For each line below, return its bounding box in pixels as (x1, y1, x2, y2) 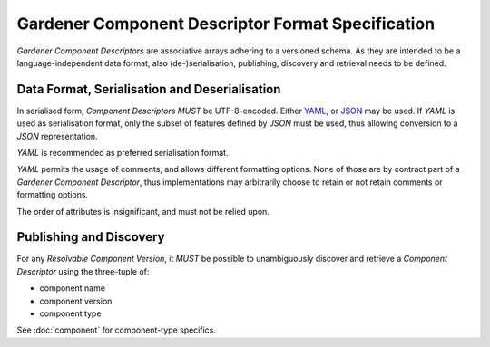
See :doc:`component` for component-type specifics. (16, 324, 217, 335)
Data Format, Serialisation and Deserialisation (16, 82, 281, 97)
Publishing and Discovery (16, 229, 165, 245)
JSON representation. (16, 130, 99, 141)
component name (39, 283, 106, 294)
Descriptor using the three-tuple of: (16, 265, 150, 276)
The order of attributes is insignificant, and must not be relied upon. (16, 206, 269, 217)
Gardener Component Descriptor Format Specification (16, 14, 436, 34)
